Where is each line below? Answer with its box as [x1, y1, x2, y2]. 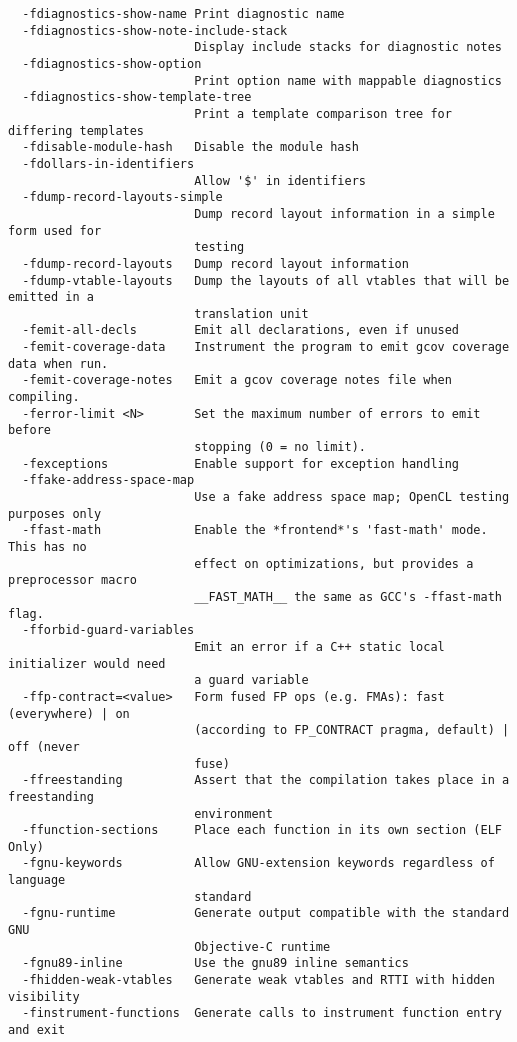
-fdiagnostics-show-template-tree [22, 90, 252, 105]
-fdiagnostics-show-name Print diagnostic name [22, 7, 345, 21]
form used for [8, 223, 102, 238]
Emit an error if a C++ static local [194, 639, 445, 654]
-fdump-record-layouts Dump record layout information [22, 256, 409, 271]
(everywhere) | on [8, 706, 130, 721]
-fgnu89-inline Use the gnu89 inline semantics [22, 956, 409, 971]
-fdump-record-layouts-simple [22, 190, 223, 205]
